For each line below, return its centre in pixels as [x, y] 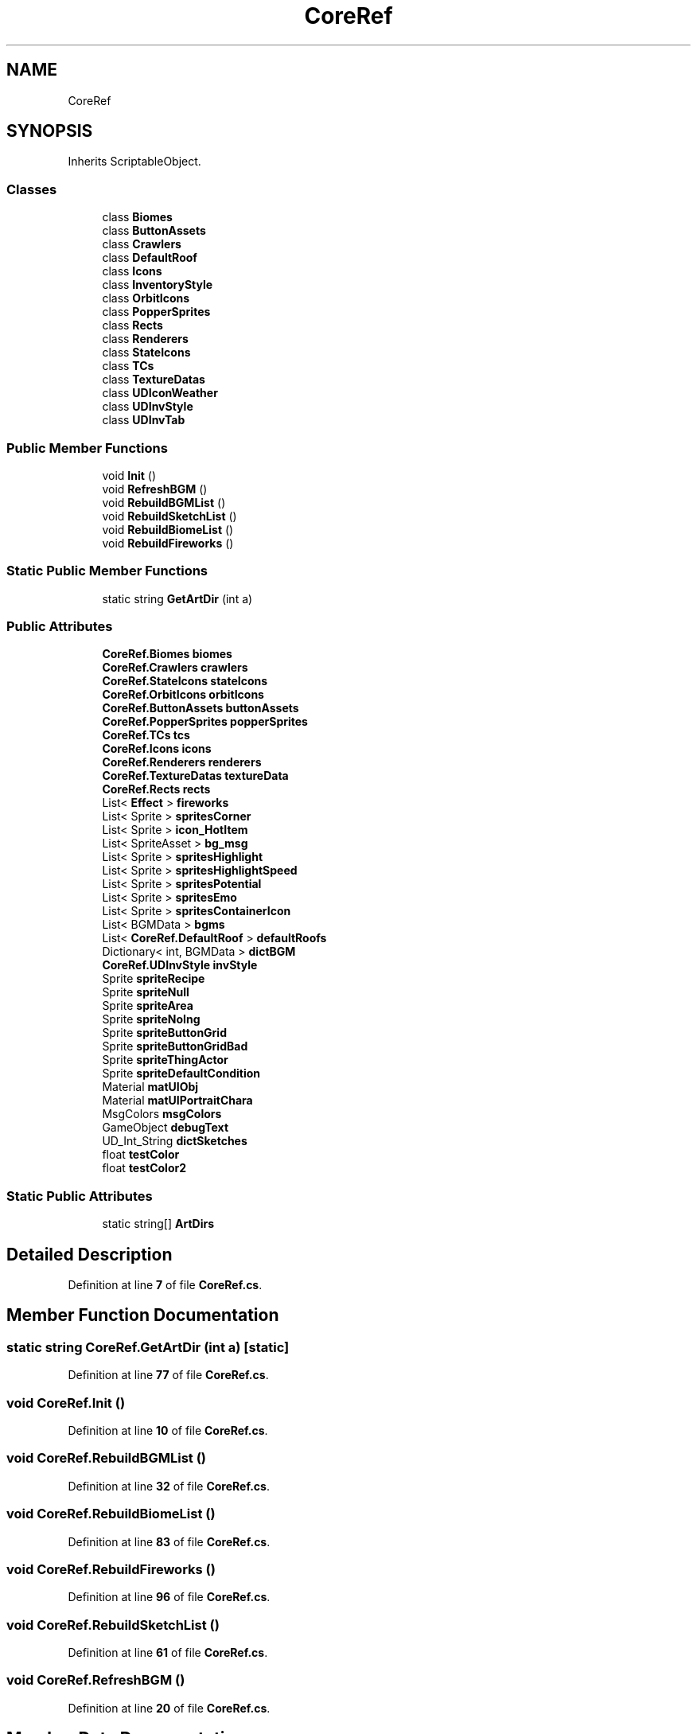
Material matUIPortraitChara [177, 1101]
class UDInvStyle [148, 407]
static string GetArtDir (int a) [177, 598]
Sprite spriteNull [146, 992]
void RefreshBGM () [155, 489]
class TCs [128, 366]
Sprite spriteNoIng [151, 1019]
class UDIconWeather [160, 393]
